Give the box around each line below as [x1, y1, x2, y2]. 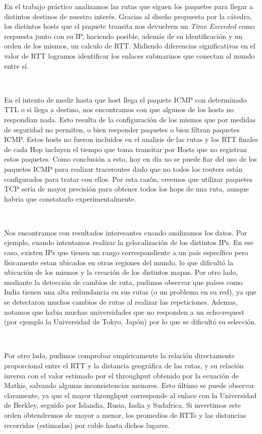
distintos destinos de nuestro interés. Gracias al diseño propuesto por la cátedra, [4, 11, 252, 21]
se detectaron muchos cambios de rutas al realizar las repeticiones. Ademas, [4, 297, 238, 307]
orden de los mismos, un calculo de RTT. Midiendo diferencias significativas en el [4, 40, 255, 51]
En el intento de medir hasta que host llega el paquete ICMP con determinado [4, 94, 247, 105]
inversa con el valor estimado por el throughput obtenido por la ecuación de [4, 370, 239, 380]
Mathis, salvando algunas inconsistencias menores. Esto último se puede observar [4, 380, 255, 391]
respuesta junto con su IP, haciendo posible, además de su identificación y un [4, 30, 243, 41]
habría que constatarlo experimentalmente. [4, 193, 136, 204]
